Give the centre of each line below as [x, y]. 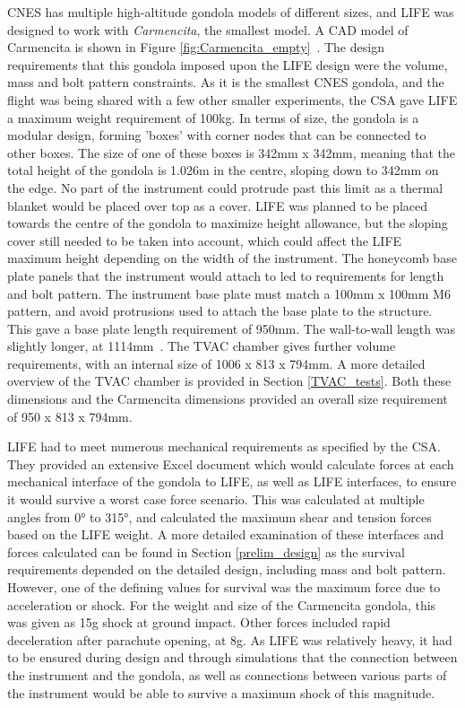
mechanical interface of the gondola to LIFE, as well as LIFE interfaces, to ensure [232, 481]
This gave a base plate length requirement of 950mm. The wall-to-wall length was [231, 328]
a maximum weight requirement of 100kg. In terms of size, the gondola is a [213, 117]
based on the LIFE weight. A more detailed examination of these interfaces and [226, 534]
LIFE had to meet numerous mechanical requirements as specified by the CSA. [224, 446]
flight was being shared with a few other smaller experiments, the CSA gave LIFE [232, 99]
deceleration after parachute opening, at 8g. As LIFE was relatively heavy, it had [230, 639]
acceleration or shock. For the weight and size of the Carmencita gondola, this [222, 604]
